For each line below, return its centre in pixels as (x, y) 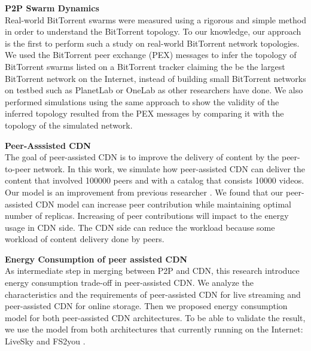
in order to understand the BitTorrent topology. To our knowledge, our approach (153, 31)
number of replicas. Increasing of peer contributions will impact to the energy (147, 216)
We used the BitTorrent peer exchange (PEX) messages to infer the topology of (151, 55)
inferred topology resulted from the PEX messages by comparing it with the (144, 113)
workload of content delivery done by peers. (85, 239)
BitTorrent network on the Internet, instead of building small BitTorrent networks (155, 78)
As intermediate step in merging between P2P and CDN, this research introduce (152, 271)
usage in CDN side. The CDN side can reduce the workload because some (140, 227)
